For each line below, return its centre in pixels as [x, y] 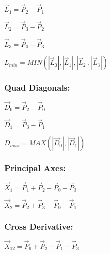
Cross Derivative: [39, 226]
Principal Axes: [35, 168]
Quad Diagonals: [37, 88]
